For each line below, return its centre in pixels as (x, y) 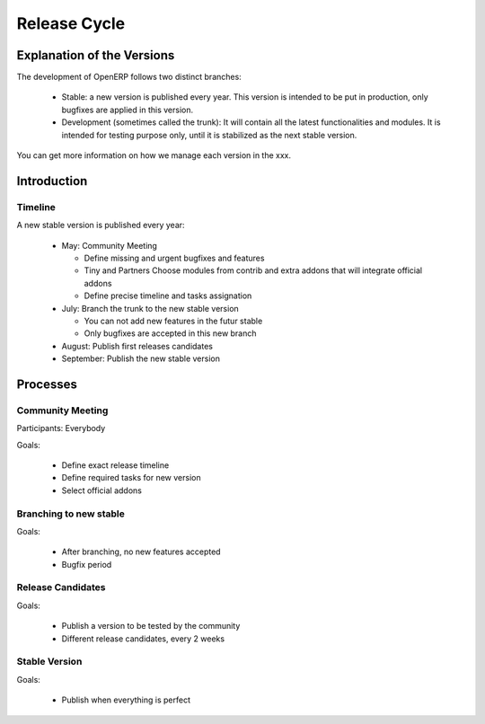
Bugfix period (87, 564)
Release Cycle (71, 23)
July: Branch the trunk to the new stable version (150, 308)
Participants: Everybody (61, 428)
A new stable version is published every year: (101, 225)
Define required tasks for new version (131, 478)
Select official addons (102, 490)
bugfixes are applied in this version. (127, 110)
